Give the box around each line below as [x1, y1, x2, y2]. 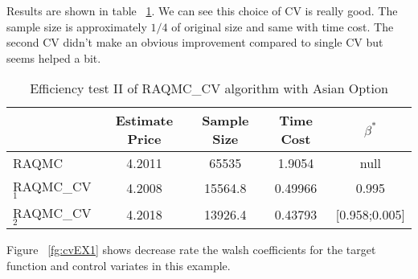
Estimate [115, 111, 174, 130]
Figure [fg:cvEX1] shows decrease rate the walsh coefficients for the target [6, 241, 376, 258]
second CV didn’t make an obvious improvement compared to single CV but [6, 34, 383, 51]
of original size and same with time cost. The [171, 18, 394, 35]
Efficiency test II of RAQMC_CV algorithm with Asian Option [30, 79, 388, 98]
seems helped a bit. [6, 49, 101, 66]
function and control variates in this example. [6, 256, 231, 273]
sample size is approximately [6, 18, 147, 35]
